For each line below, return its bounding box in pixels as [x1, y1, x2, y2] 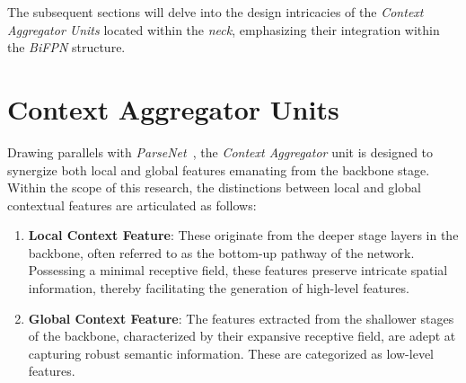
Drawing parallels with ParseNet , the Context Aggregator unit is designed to [7, 142, 434, 161]
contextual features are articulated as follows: [7, 195, 257, 214]
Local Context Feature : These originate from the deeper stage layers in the [28, 226, 459, 245]
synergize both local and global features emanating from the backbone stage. [7, 160, 430, 179]
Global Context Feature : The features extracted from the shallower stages [28, 308, 454, 327]
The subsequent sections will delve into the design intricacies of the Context [7, 3, 424, 21]
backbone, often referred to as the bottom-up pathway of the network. [28, 243, 415, 262]
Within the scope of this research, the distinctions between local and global [7, 178, 421, 197]
